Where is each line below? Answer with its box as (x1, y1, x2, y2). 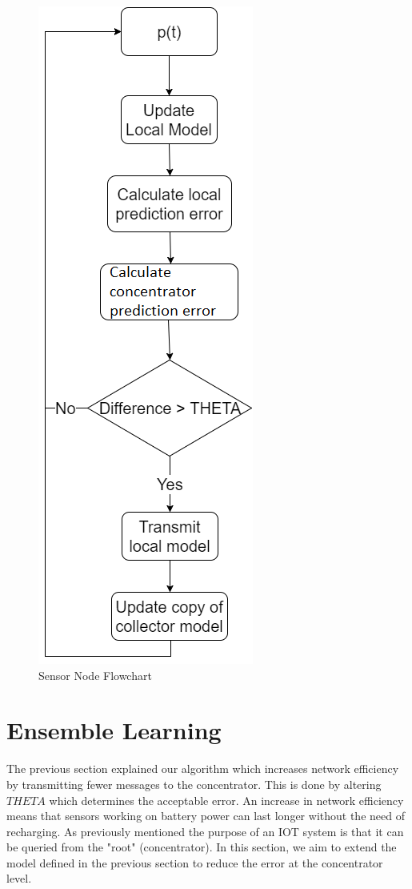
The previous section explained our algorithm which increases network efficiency (6, 760, 399, 777)
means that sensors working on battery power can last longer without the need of (6, 807, 405, 824)
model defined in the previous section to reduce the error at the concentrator (6, 854, 383, 871)
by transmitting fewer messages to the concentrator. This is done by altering (6, 775, 382, 792)
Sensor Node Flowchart (38, 666, 152, 683)
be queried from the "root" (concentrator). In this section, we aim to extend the (6, 839, 397, 855)
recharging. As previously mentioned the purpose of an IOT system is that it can (6, 823, 404, 839)
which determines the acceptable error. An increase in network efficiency (49, 791, 404, 808)
